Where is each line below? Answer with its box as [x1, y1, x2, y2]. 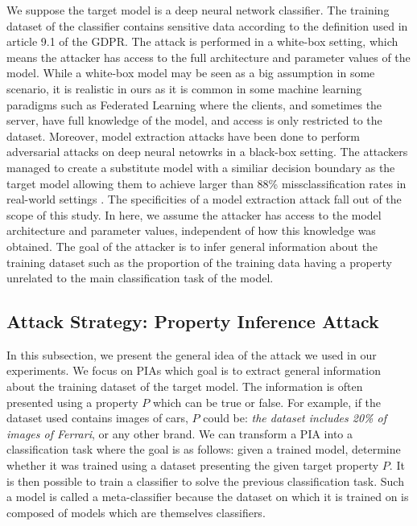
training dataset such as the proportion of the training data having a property [6, 253, 392, 270]
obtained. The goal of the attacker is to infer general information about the [6, 237, 378, 254]
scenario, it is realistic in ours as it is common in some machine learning [6, 80, 362, 97]
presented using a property [6, 393, 138, 410]
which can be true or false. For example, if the [152, 393, 382, 410]
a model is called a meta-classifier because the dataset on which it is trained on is [6, 488, 409, 505]
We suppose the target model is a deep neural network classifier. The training [6, 2, 390, 18]
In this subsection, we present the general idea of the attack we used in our [6, 346, 377, 363]
